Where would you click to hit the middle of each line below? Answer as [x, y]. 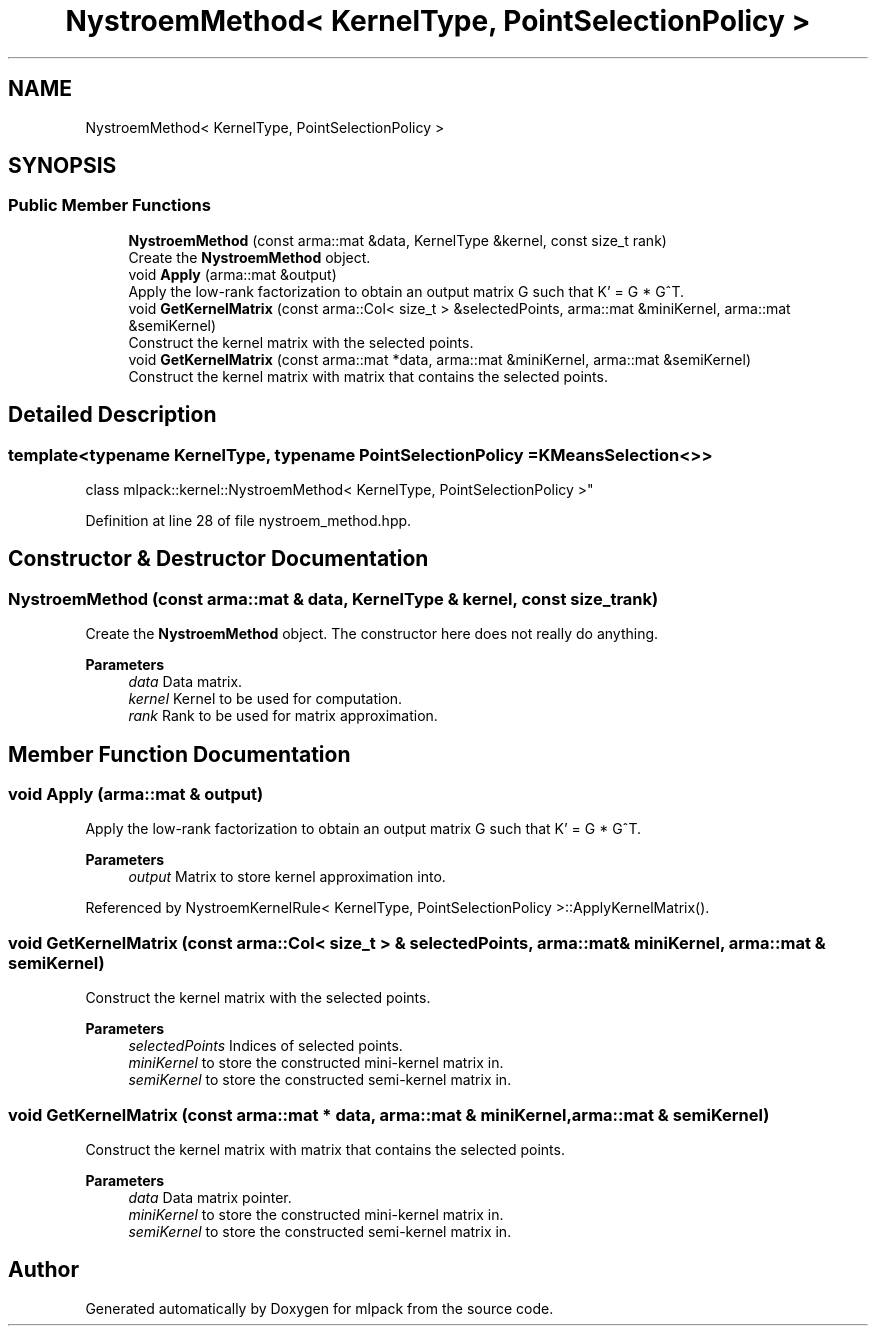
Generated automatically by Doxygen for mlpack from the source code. [319, 1308]
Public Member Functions [109, 205]
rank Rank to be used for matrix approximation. [283, 716]
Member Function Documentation [179, 754]
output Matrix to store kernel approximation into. [287, 877]
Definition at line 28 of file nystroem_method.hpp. [248, 521]
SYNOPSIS [62, 166]
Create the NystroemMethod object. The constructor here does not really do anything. [372, 634]
